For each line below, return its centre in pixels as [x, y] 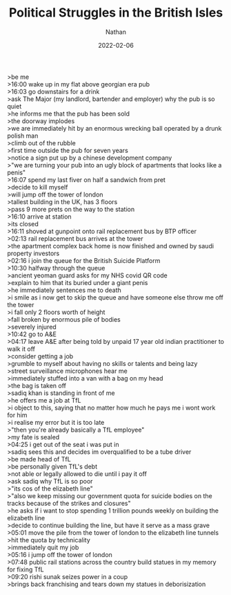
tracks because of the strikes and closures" [69, 503]
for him [17, 415]
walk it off [21, 349]
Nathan [116, 32]
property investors [33, 253]
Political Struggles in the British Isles [116, 13]
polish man [23, 136]
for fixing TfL [26, 569]
